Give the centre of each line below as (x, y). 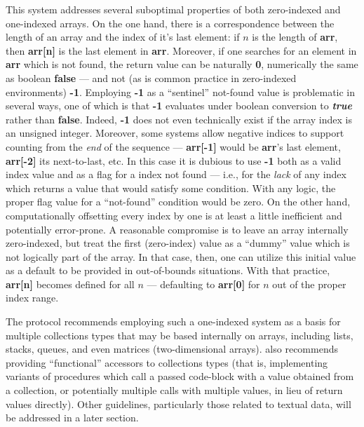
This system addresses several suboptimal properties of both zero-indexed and (173, 9)
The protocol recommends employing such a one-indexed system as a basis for (173, 321)
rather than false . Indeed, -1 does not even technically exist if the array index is (179, 119)
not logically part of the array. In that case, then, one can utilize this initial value (181, 256)
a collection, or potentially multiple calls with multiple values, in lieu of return (174, 390)
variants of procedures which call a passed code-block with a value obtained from (180, 376)
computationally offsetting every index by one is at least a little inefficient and (174, 215)
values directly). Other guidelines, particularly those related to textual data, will (178, 404)
